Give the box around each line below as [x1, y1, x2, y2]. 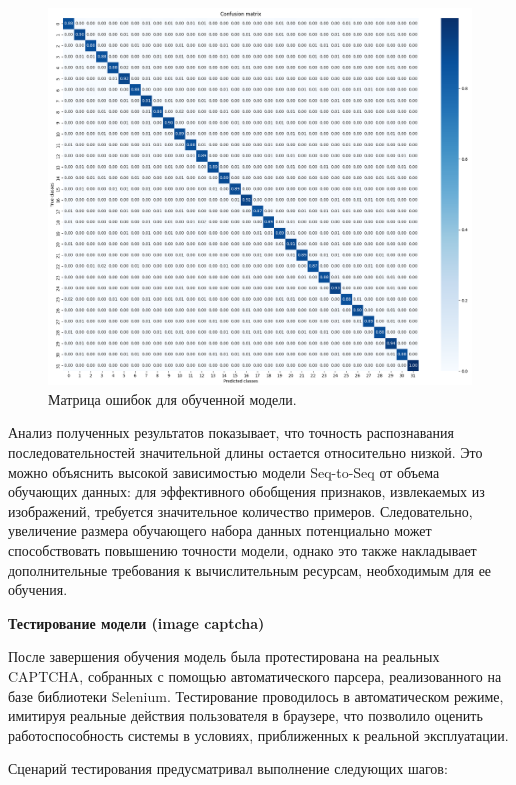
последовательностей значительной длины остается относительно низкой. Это [8, 441, 483, 462]
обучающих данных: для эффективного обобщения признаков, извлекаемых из [8, 481, 485, 502]
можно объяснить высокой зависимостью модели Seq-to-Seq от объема [8, 461, 440, 482]
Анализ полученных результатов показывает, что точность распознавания [8, 422, 454, 443]
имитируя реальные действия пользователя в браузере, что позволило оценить [8, 705, 483, 726]
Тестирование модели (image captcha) [8, 612, 265, 633]
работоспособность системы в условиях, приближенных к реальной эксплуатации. [8, 724, 509, 745]
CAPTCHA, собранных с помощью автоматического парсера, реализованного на [8, 665, 502, 686]
